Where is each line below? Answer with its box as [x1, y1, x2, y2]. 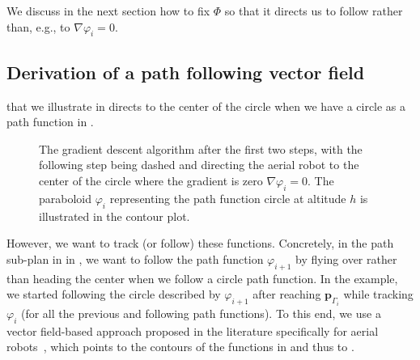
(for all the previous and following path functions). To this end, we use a [20, 304, 381, 321]
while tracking [343, 286, 414, 303]
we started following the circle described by [6, 286, 221, 303]
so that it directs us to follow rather [224, 2, 403, 19]
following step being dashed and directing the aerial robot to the [39, 156, 359, 173]
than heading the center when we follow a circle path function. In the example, [6, 269, 398, 286]
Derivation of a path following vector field [6, 59, 365, 84]
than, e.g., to [6, 18, 70, 35]
